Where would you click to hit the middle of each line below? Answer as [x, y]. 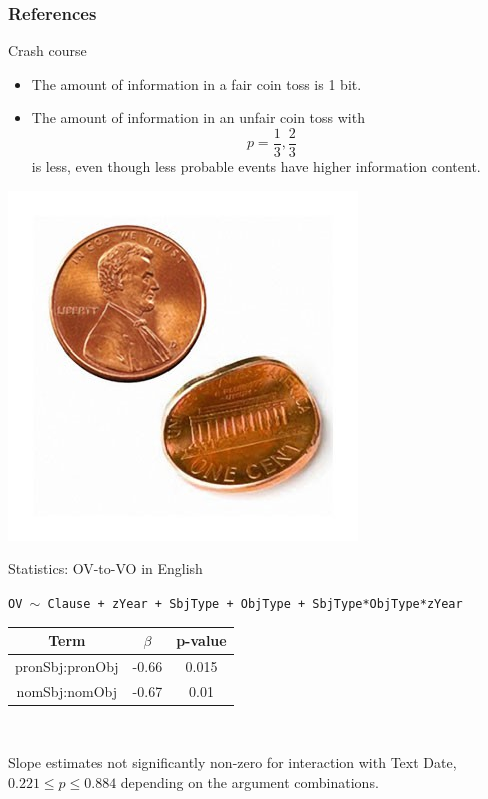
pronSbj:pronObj [67, 665]
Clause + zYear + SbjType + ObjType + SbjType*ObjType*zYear [255, 603]
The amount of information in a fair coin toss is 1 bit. [196, 83]
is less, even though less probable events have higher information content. [256, 166]
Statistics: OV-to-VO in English [105, 568]
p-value [201, 640]
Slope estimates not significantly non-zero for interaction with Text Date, [232, 762]
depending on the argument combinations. [249, 781]
